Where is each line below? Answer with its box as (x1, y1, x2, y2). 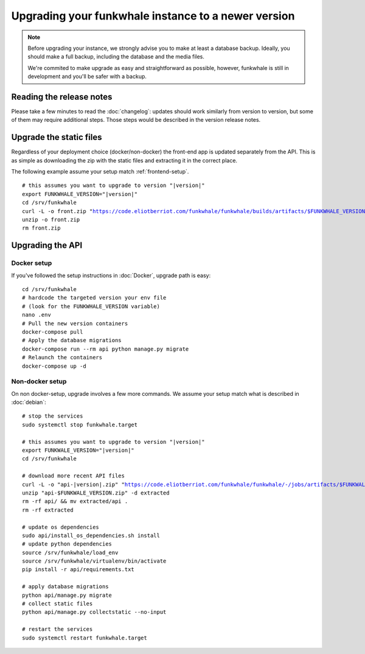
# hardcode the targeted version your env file (22, 294, 167, 301)
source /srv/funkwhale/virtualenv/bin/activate (22, 558, 167, 564)
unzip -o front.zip (22, 216, 80, 223)
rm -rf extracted (22, 506, 74, 513)
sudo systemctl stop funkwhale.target (22, 421, 138, 428)
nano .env (22, 311, 51, 318)
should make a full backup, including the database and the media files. (27, 53, 205, 60)
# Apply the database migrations (22, 337, 122, 344)
